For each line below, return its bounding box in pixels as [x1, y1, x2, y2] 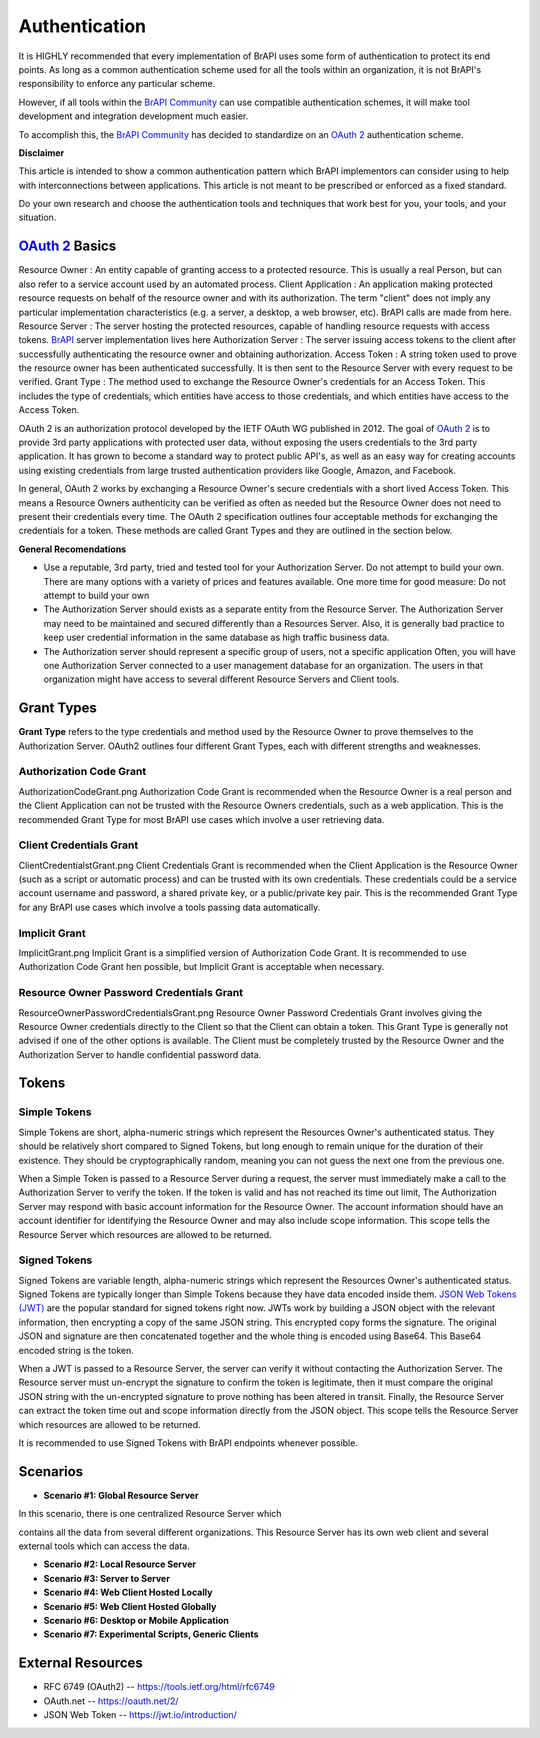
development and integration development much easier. [18, 110, 249, 122]
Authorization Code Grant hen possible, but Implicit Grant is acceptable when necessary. [18, 961, 385, 973]
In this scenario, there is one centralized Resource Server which [18, 1508, 282, 1520]
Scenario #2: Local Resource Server [43, 1558, 197, 1570]
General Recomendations [18, 543, 127, 555]
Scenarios [18, 1463, 84, 1480]
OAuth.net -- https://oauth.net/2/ [43, 1695, 179, 1707]
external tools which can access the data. [18, 1540, 190, 1552]
